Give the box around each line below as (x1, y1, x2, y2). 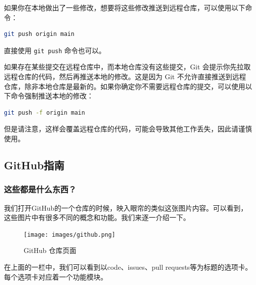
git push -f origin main (4, 109, 85, 116)
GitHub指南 (4, 157, 64, 172)
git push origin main (4, 31, 75, 38)
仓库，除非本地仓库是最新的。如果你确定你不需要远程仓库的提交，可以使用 (4, 81, 245, 91)
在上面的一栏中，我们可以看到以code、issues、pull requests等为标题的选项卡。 (4, 262, 252, 272)
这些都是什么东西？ (4, 183, 77, 195)
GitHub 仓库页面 (24, 245, 77, 255)
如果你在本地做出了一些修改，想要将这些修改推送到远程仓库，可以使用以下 (4, 2, 245, 12)
